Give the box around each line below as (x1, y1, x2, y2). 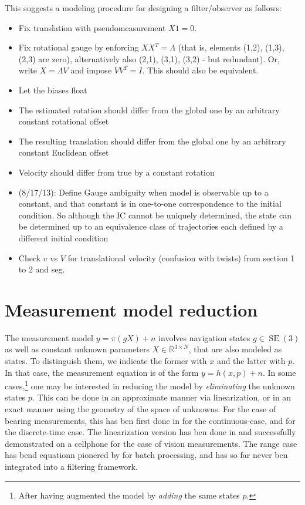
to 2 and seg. (18, 263, 65, 275)
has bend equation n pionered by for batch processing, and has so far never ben (5, 449, 288, 461)
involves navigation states (158, 331, 250, 344)
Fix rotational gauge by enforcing (18, 41, 139, 53)
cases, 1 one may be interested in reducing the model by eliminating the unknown (5, 378, 295, 392)
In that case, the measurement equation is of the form (5, 366, 199, 378)
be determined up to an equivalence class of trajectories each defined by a (18, 220, 283, 233)
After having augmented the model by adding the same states (18, 489, 240, 501)
